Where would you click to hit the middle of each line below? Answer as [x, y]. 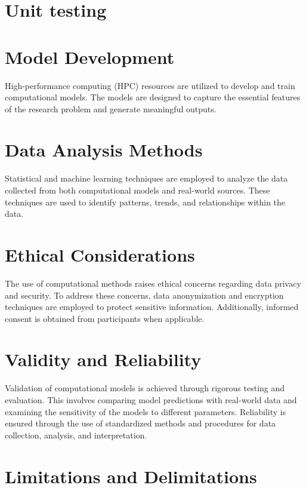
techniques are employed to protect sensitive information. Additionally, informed [152, 307]
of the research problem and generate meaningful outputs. [111, 108]
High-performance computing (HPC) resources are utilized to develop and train [150, 85]
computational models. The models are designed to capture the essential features [153, 97]
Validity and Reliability [103, 359]
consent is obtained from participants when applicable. [105, 318]
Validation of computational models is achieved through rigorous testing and [145, 388]
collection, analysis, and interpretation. [76, 435]
